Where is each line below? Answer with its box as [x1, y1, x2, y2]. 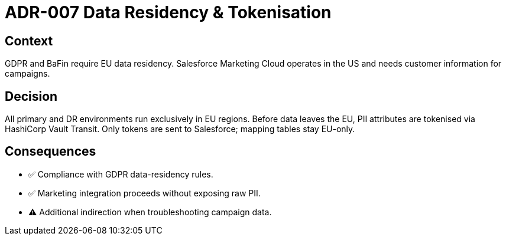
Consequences [5, 144, 96, 159]
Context [5, 33, 53, 48]
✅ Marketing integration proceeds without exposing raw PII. [28, 188, 261, 198]
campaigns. [5, 68, 50, 79]
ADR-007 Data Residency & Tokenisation [5, 2, 332, 22]
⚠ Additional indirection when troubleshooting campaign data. [28, 206, 272, 217]
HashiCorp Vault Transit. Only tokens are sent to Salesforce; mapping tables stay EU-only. [5, 124, 355, 134]
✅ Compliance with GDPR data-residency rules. [28, 169, 213, 179]
